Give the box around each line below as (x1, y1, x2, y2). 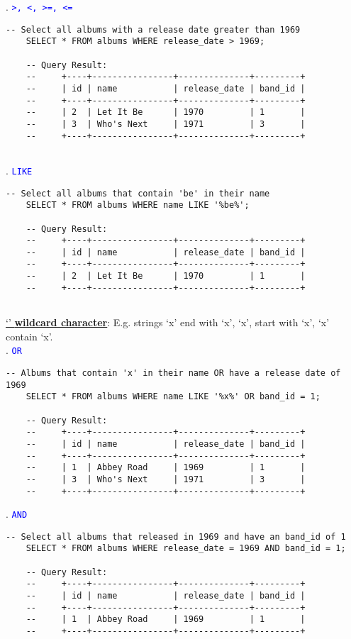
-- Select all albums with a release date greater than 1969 (6, 24, 301, 35)
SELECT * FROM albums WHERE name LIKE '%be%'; (26, 200, 250, 211)
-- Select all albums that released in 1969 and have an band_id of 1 (6, 531, 346, 542)
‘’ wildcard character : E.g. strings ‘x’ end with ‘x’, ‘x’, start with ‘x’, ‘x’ (6, 315, 330, 330)
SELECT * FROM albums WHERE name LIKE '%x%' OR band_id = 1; (26, 391, 321, 402)
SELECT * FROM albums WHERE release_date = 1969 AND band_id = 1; (26, 543, 346, 554)
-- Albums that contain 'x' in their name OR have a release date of (6, 367, 341, 378)
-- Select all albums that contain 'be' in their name (6, 188, 270, 199)
